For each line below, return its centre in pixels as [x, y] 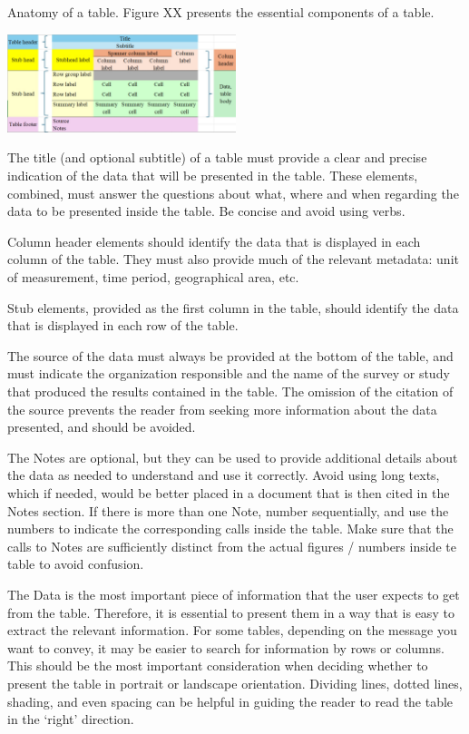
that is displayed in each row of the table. [123, 325]
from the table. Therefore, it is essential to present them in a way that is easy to [231, 612]
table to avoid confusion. [76, 564]
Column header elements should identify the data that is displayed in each [214, 241]
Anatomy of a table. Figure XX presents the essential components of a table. [221, 12]
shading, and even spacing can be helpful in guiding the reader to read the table [230, 701]
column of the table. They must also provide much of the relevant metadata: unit [233, 259]
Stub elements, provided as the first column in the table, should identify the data [233, 307]
